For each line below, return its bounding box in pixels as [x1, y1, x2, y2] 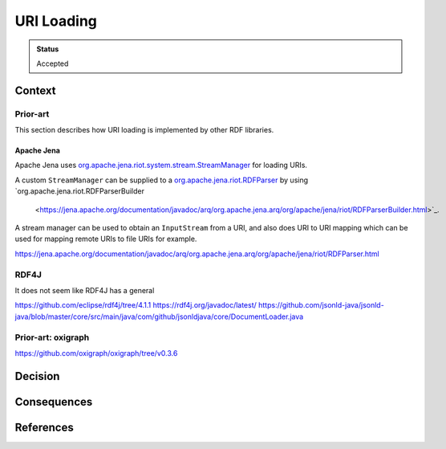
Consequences [14, 394, 93, 409]
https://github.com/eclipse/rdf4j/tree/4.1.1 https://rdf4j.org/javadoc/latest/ [14, 300, 257, 310]
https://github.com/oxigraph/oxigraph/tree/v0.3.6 [14, 348, 178, 357]
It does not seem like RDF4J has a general [14, 285, 155, 295]
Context [14, 84, 56, 97]
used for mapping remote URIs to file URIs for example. [14, 234, 197, 244]
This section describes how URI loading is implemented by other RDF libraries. [14, 125, 274, 135]
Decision [14, 369, 60, 383]
